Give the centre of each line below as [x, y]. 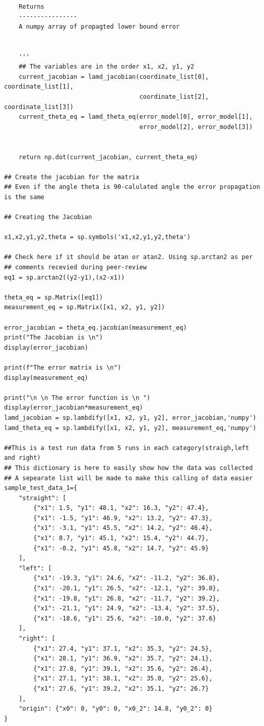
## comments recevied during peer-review [76, 268]
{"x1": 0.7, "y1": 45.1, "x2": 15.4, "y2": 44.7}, [121, 538]
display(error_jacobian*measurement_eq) [74, 408]
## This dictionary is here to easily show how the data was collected [128, 468]
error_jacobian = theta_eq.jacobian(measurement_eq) [95, 327]
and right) [22, 458]
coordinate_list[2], [174, 97]
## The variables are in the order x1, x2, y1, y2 [106, 67]
